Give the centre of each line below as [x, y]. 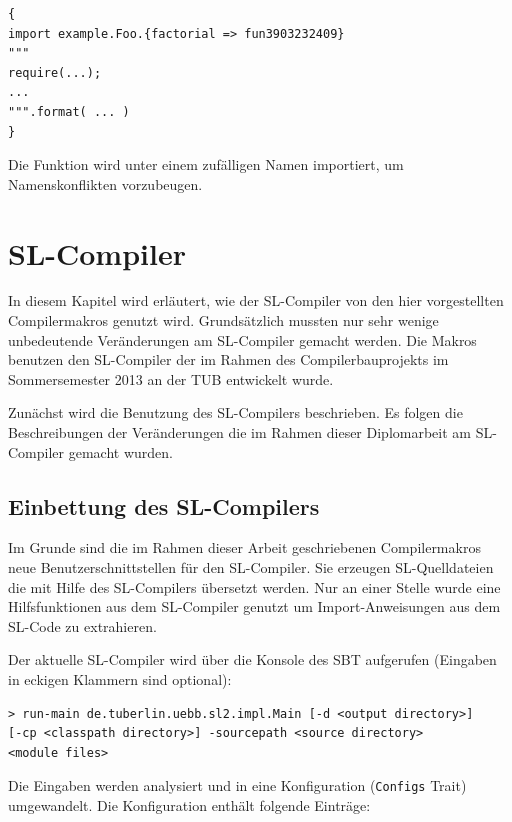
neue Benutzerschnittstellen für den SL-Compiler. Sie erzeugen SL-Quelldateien [251, 567]
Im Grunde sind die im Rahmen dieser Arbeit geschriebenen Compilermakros [244, 547]
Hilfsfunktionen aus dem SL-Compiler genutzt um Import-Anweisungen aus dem [254, 606]
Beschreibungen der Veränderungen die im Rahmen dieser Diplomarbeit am [239, 432]
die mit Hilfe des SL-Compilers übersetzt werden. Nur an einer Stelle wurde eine [254, 586]
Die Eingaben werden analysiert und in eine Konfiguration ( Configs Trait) [237, 785]
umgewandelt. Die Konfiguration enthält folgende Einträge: [189, 805]
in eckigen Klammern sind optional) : [120, 678]
